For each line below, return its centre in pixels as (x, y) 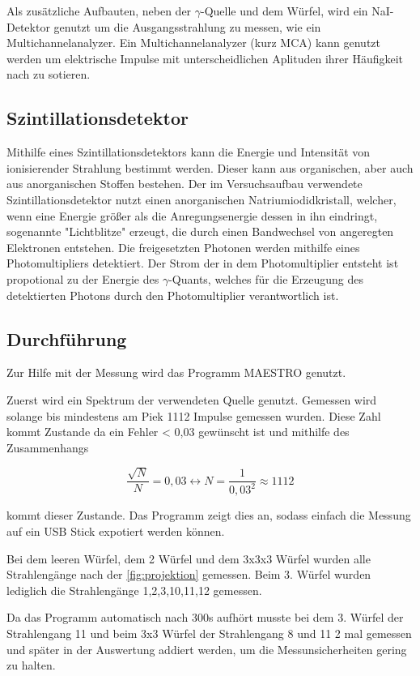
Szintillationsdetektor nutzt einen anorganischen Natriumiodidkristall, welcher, (202, 199)
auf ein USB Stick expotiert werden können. (116, 531)
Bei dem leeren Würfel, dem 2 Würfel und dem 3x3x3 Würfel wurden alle (189, 558)
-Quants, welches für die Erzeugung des (266, 278)
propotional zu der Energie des (83, 278)
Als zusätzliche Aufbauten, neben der (99, 11)
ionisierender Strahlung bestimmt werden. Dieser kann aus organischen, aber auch (210, 167)
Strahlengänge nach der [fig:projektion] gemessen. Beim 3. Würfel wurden (189, 574)
